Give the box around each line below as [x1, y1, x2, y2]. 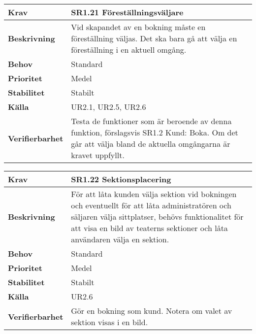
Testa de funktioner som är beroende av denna [71, 115, 232, 127]
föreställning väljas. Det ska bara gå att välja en [71, 33, 237, 44]
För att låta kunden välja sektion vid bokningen [71, 188, 237, 200]
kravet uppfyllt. [71, 149, 125, 161]
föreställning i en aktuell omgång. [71, 44, 187, 55]
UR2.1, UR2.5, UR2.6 [71, 101, 146, 112]
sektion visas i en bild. [71, 316, 148, 328]
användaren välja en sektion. [71, 234, 169, 245]
